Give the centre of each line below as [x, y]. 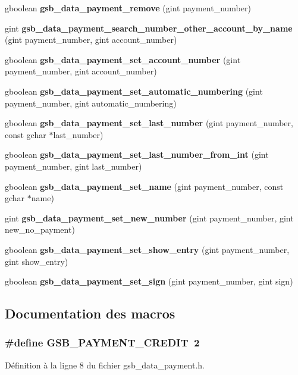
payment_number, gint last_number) [73, 166]
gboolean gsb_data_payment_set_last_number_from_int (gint [137, 154]
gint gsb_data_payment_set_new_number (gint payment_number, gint [149, 218]
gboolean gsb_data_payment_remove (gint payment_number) [128, 8]
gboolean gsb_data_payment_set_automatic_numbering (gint [134, 91]
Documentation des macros [90, 313]
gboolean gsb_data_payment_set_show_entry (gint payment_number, [147, 249]
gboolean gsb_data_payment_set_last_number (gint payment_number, [149, 123]
